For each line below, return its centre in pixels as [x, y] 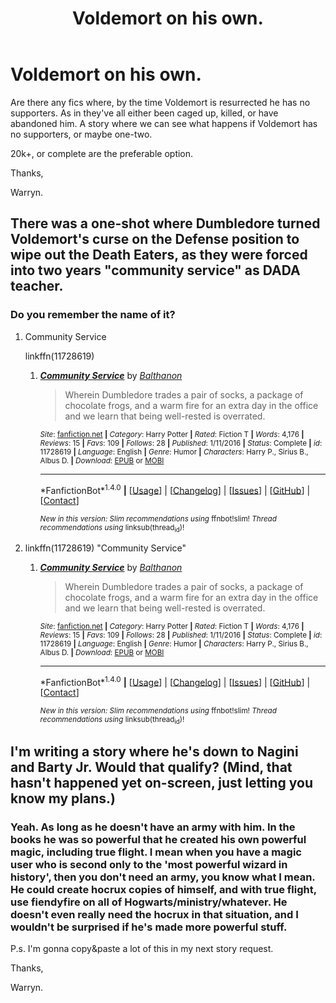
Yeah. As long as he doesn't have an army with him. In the [153, 827]
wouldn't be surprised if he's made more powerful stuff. [149, 927]
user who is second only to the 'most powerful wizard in [149, 864]
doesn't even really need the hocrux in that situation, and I [154, 914]
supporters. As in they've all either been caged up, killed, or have [144, 113]
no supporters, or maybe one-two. [81, 134]
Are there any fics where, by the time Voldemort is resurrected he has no [160, 102]
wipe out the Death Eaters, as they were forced [159, 255]
